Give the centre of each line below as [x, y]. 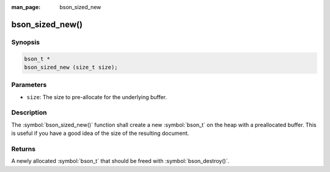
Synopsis [25, 42]
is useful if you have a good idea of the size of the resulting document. [100, 133]
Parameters [29, 85]
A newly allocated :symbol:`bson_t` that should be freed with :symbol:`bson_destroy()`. [120, 161]
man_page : [26, 7]
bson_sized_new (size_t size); [71, 67]
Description [29, 112]
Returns [24, 149]
